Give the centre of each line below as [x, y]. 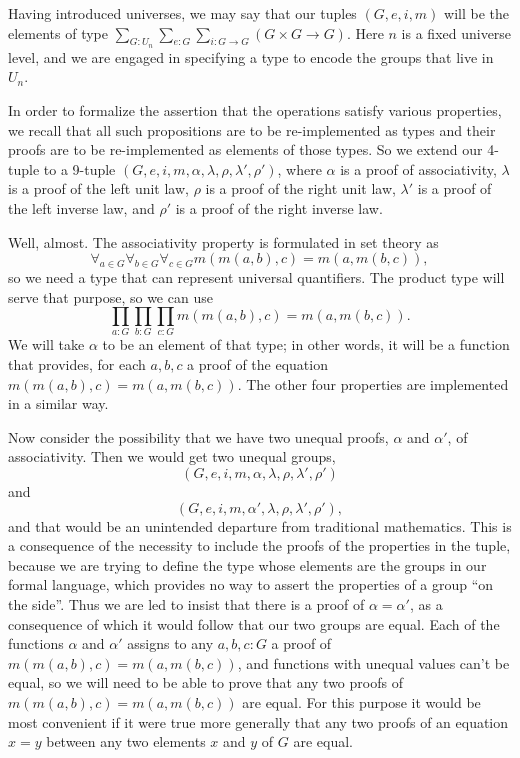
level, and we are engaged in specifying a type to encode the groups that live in [251, 56]
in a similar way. [58, 403]
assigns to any [170, 643]
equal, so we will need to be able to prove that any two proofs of [205, 682]
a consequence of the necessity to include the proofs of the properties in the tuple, [259, 545]
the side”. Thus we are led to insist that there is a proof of [186, 603]
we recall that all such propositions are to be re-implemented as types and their [252, 129]
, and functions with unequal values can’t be [373, 662]
